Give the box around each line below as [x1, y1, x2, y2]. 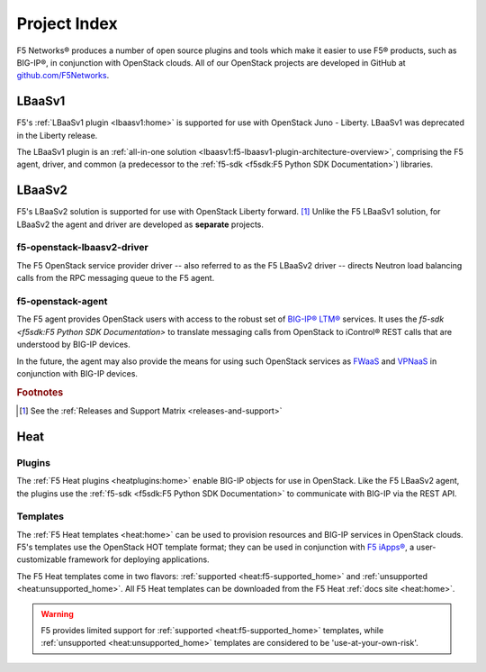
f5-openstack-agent [16, 295, 108, 307]
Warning [40, 608, 74, 619]
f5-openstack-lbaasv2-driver [16, 241, 148, 254]
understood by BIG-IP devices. [16, 339, 130, 350]
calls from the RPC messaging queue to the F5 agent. [16, 273, 215, 284]
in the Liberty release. [16, 130, 98, 141]
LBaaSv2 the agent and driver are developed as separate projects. [16, 219, 265, 230]
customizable [16, 554, 67, 565]
